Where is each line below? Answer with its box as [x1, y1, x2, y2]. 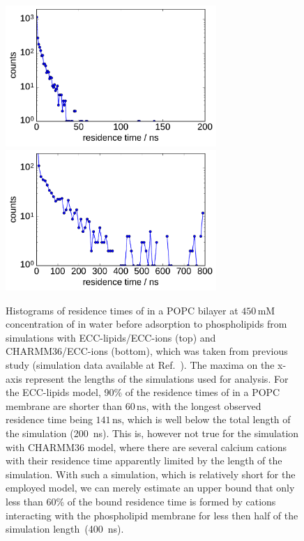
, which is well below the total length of [121, 412, 291, 427]
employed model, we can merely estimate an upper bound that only [6, 480, 295, 495]
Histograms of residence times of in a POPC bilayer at [6, 303, 238, 317]
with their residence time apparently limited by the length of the [6, 453, 282, 468]
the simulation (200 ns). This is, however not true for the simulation [6, 426, 299, 441]
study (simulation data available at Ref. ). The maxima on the [6, 358, 275, 372]
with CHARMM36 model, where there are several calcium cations [6, 439, 287, 454]
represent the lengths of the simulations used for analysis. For [25, 371, 289, 386]
